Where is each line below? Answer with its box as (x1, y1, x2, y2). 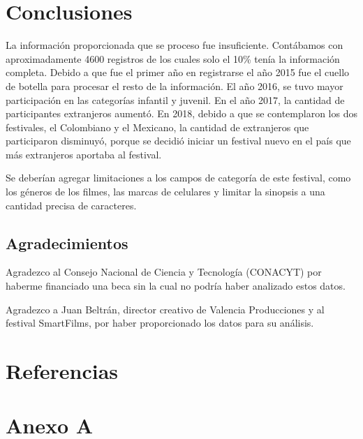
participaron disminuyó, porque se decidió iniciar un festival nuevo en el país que (6, 133, 351, 148)
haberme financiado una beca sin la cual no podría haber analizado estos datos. (6, 278, 346, 293)
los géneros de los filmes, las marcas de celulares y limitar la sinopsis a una (6, 184, 325, 199)
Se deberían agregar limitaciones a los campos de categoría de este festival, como (6, 170, 351, 185)
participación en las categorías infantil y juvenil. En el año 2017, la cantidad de (6, 92, 345, 107)
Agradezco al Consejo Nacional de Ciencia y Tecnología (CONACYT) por (6, 265, 322, 279)
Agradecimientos (6, 232, 128, 253)
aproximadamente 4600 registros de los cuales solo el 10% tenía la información (6, 51, 340, 66)
